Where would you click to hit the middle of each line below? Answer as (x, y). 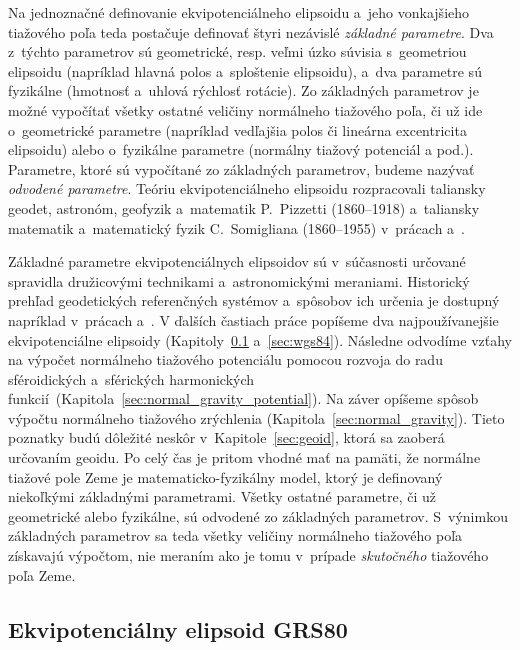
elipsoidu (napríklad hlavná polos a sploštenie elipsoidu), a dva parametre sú (245, 70)
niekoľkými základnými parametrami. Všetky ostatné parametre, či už (222, 496)
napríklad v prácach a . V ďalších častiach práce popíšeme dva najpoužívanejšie (253, 319)
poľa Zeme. (42, 574)
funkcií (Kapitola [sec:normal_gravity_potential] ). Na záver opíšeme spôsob (243, 398)
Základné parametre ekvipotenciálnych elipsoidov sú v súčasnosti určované (237, 261)
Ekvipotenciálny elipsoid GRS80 (178, 628)
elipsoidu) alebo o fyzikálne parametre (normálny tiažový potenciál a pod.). (241, 149)
